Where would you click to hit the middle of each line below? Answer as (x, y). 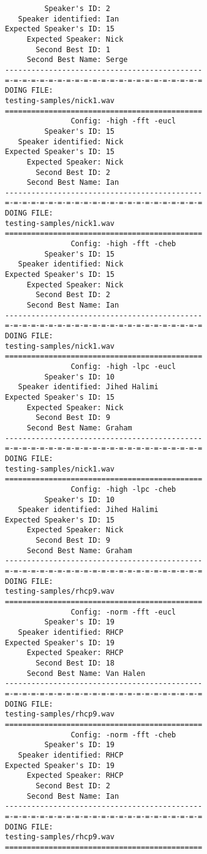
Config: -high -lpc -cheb (123, 489)
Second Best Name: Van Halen (86, 673)
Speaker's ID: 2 (77, 9)
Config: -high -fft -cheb (123, 244)
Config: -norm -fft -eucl (123, 612)
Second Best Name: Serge (77, 60)
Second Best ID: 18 (75, 663)
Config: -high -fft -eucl (123, 121)
